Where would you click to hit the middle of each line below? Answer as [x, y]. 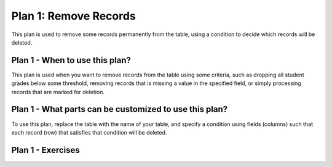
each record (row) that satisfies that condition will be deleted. [89, 132]
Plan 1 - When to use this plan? [71, 60]
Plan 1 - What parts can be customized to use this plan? [120, 109]
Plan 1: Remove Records [74, 16]
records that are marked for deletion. [58, 92]
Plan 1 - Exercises [45, 150]
